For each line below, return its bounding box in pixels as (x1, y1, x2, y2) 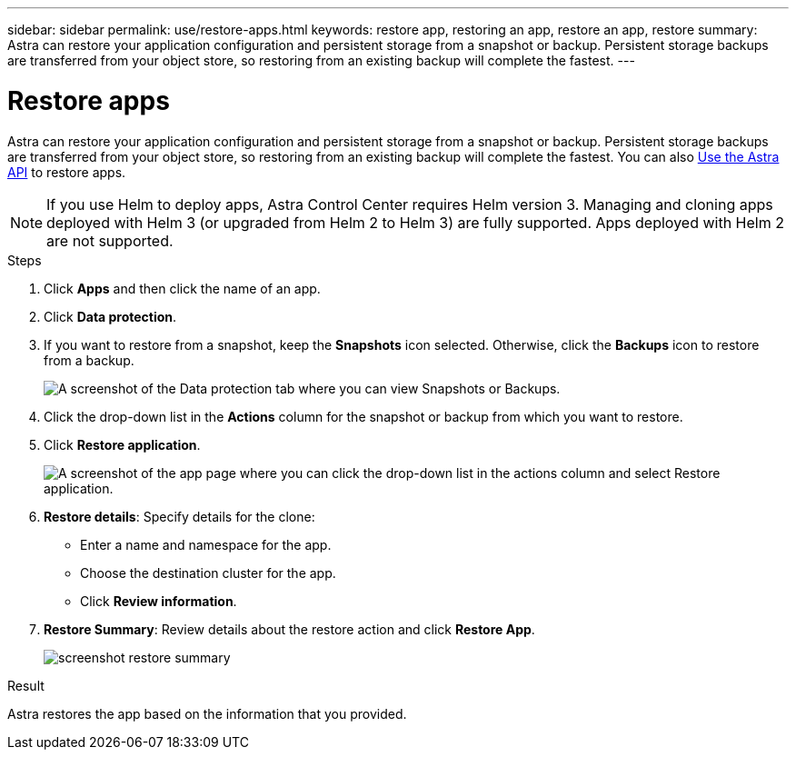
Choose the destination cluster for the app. (80, 564, 336, 581)
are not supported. (46, 231, 174, 250)
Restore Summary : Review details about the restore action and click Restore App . (44, 621, 535, 637)
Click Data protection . (44, 308, 177, 324)
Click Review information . (80, 593, 237, 609)
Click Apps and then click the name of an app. (44, 280, 321, 296)
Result (7, 677, 45, 693)
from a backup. (44, 352, 134, 368)
